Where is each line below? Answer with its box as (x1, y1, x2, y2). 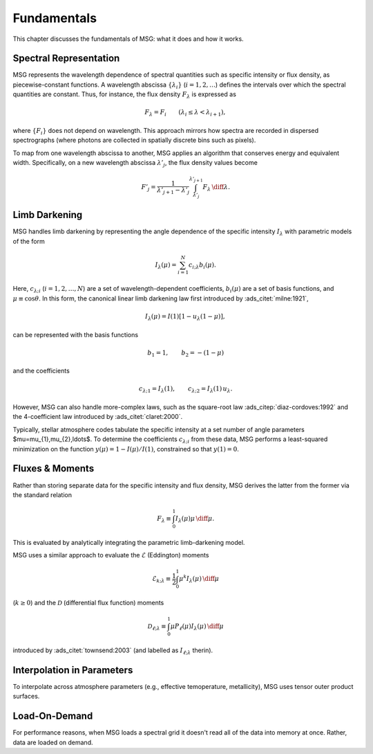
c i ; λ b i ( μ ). (188, 260, 217, 270)
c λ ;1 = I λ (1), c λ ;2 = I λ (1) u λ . (138, 385, 233, 395)
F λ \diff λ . (202, 183, 231, 193)
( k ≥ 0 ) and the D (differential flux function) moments (12, 599, 164, 607)
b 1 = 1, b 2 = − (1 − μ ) (147, 348, 224, 358)
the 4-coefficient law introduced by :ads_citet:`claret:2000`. (12, 413, 183, 421)
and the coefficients (12, 367, 70, 375)
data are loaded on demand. (12, 738, 93, 746)
